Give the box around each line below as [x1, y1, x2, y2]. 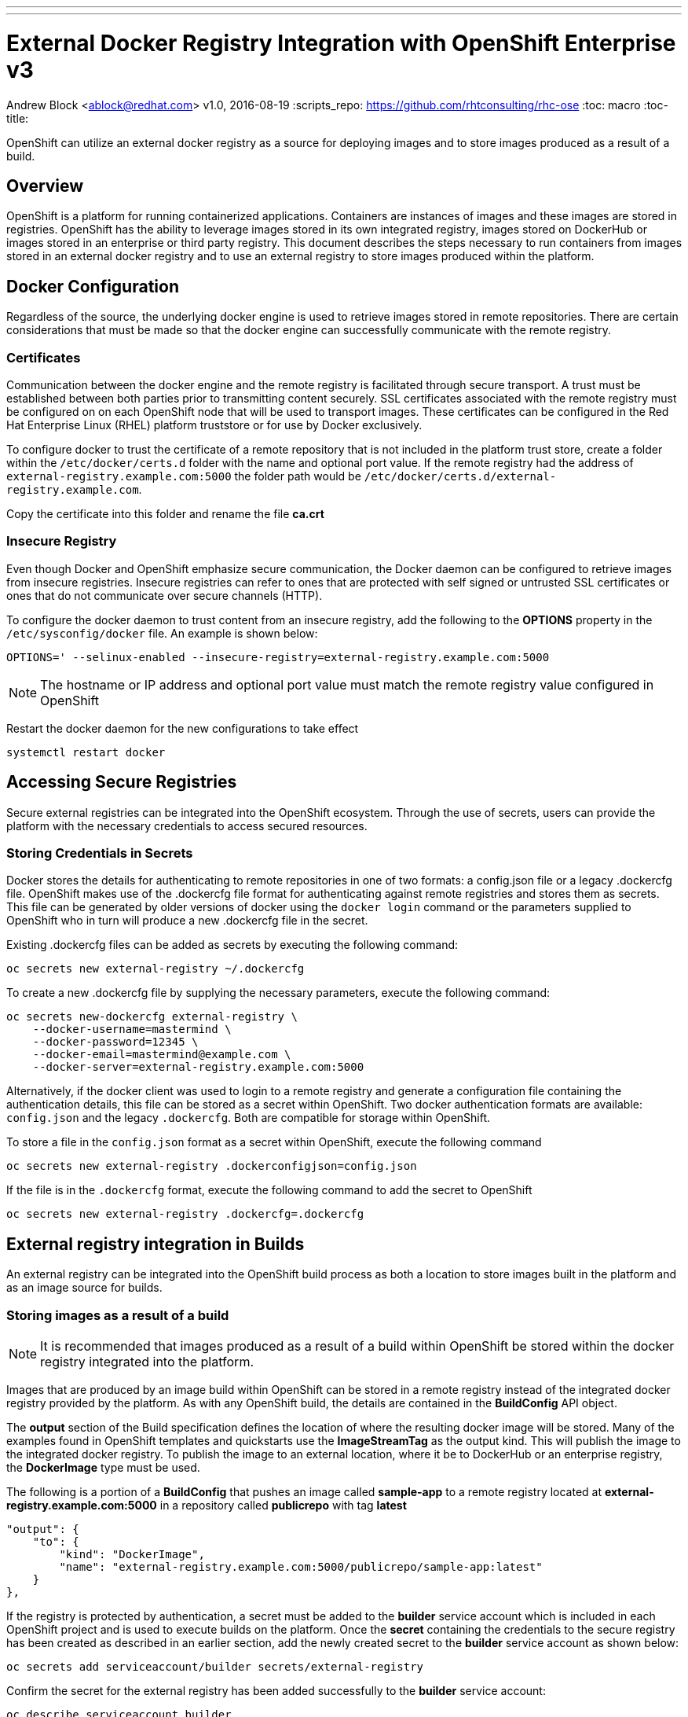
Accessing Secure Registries [6, 772, 237, 792]
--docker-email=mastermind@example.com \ [32, 1048, 291, 1061]
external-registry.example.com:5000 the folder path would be [6, 469, 361, 483]
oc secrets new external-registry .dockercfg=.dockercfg [6, 1208, 364, 1221]
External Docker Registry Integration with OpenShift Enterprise [6, 29, 676, 57]
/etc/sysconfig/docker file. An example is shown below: [6, 626, 318, 640]
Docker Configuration [6, 276, 179, 296]
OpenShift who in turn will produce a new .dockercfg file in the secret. [6, 914, 368, 928]
